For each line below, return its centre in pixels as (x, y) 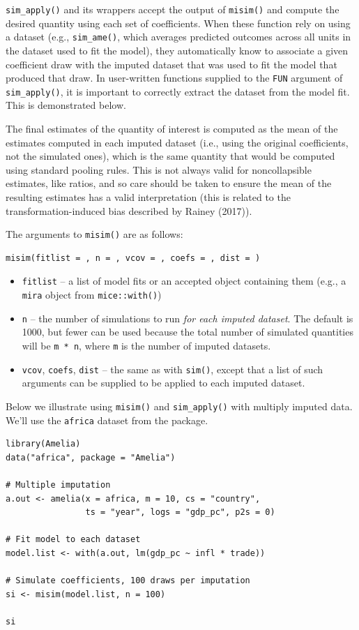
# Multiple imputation (58, 485)
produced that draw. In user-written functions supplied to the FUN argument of (174, 78)
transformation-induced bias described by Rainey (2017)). (129, 210)
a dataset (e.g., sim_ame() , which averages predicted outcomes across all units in (178, 37)
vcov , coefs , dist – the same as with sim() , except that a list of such (173, 369)
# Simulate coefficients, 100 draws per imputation (128, 581)
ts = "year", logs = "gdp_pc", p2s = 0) (180, 512)
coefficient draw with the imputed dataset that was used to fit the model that (171, 64)
